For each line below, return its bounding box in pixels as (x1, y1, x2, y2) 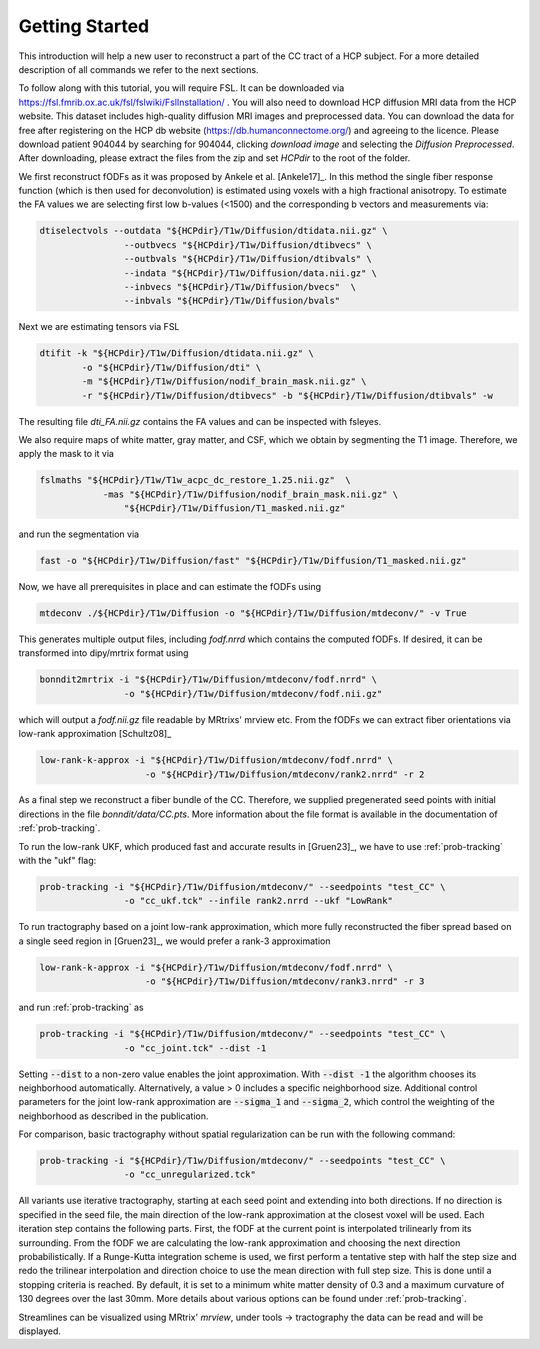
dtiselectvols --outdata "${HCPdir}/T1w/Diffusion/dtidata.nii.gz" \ (39, 225, 388, 237)
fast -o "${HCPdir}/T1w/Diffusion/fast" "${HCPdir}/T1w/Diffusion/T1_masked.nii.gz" (39, 555, 467, 567)
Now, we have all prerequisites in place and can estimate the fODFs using (18, 581, 322, 593)
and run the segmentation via (18, 528, 140, 540)
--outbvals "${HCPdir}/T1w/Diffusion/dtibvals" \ (123, 253, 372, 265)
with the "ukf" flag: (18, 855, 97, 867)
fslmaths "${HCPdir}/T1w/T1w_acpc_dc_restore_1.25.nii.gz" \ (39, 475, 351, 486)
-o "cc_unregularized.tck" (123, 1169, 257, 1180)
